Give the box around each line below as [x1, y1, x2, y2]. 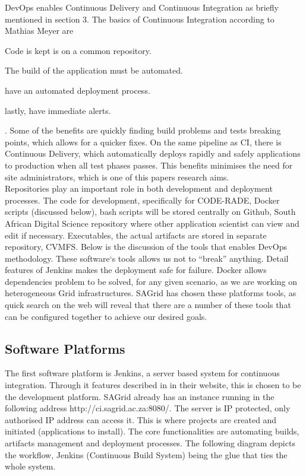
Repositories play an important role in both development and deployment [5, 182, 273, 195]
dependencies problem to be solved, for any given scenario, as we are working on [5, 275, 298, 287]
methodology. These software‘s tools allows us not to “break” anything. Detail [5, 252, 289, 264]
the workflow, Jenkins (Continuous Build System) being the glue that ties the [5, 448, 288, 461]
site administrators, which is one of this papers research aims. [5, 170, 229, 183]
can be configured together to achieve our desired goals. [5, 310, 207, 322]
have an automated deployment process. [5, 84, 150, 96]
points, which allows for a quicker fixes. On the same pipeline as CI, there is [5, 135, 282, 148]
